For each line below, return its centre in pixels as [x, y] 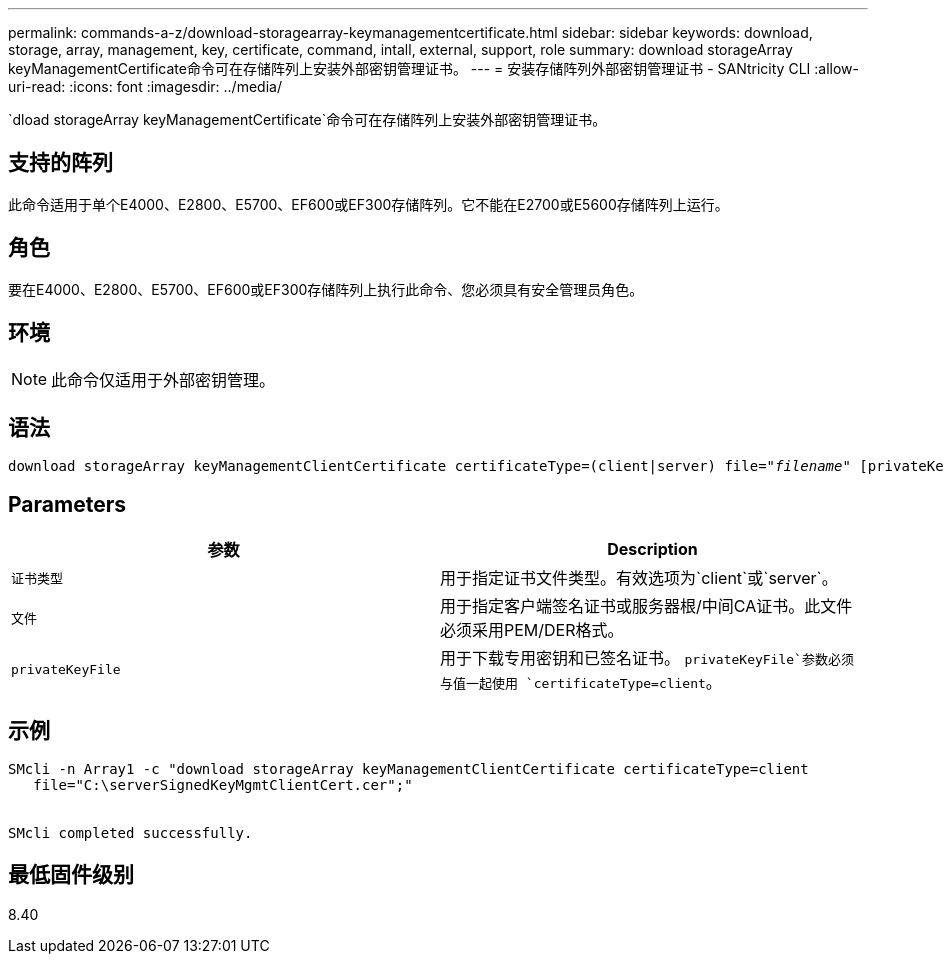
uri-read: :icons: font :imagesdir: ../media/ [145, 86]
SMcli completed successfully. [130, 833]
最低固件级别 [71, 875]
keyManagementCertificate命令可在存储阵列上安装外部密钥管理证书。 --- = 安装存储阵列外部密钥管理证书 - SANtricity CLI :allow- [433, 68]
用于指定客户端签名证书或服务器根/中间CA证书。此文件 [646, 606]
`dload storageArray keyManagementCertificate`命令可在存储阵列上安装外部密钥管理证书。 [307, 119]
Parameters [67, 504]
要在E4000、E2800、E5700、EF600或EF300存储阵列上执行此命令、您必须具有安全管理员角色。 [326, 289]
